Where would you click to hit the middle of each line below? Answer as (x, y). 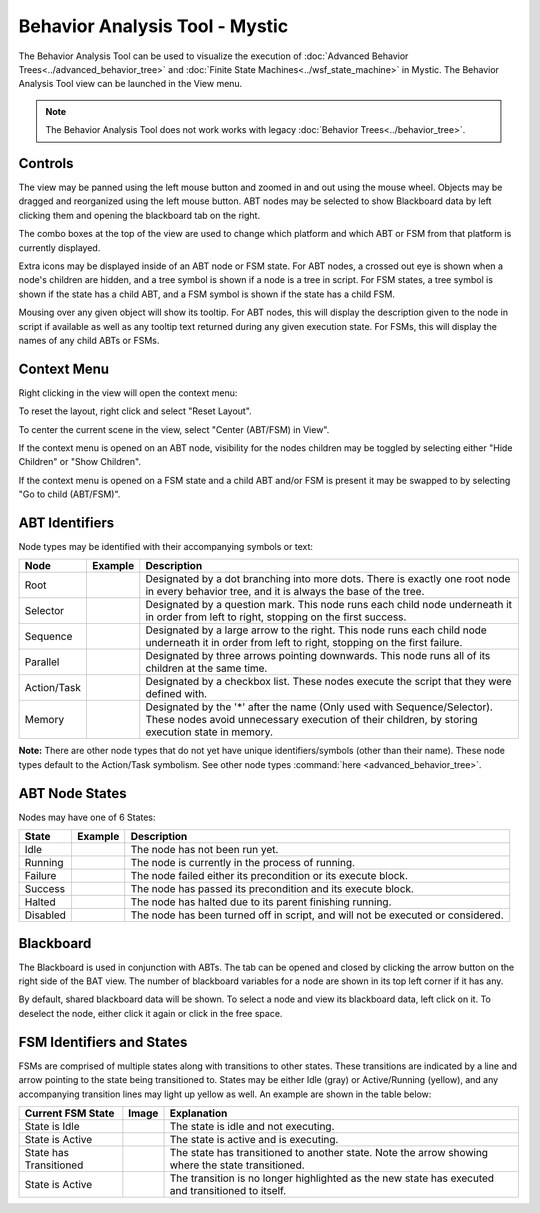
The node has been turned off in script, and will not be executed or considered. (317, 915)
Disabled (45, 915)
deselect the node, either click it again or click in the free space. (150, 1013)
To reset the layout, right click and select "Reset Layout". (135, 411)
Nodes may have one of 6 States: (87, 817)
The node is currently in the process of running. (242, 863)
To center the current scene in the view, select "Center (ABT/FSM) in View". (174, 429)
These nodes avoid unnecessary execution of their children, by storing (312, 720)
